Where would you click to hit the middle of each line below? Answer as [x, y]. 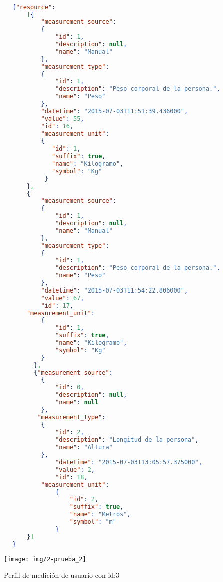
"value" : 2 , [75, 469]
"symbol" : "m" [93, 522]
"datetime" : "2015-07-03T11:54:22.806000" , [115, 290]
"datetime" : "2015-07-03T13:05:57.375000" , [129, 462]
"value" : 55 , [63, 119]
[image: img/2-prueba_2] [45, 559]
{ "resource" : [34, 7]
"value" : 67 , [63, 298]
